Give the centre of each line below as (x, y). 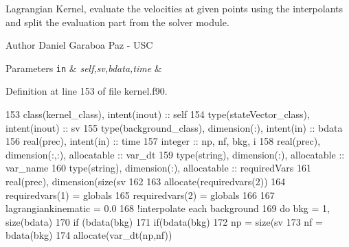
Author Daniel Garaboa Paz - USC (79, 45)
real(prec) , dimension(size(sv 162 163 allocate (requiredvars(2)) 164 (146, 181)
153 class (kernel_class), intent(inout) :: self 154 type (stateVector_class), (158, 114)
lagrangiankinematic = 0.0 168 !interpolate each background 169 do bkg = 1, (168, 208)
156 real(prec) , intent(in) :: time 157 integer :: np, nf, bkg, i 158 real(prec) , (163, 141)
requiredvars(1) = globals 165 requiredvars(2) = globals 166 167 (140, 195)
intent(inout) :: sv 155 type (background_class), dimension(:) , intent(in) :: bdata (174, 127)
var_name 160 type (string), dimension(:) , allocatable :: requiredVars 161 (159, 168)
